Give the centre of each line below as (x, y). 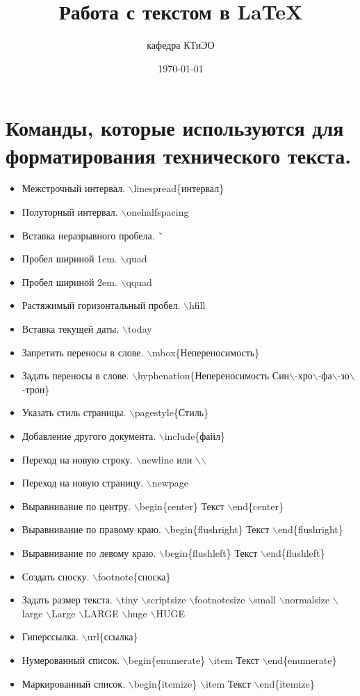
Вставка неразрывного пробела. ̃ (92, 235)
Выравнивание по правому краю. (91, 529)
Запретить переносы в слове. (83, 352)
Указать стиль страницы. (74, 412)
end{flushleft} (296, 552)
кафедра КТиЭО (181, 45)
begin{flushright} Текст (220, 529)
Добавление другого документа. (89, 435)
